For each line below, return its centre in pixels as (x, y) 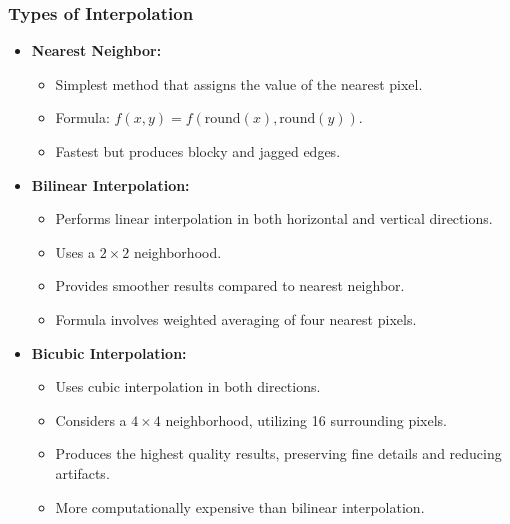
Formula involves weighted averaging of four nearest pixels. (236, 318)
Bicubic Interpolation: (109, 352)
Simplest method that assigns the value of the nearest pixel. (239, 83)
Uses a (75, 251)
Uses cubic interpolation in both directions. (188, 386)
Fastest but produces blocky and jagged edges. (198, 151)
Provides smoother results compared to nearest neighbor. (230, 285)
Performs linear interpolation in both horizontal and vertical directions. (274, 218)
